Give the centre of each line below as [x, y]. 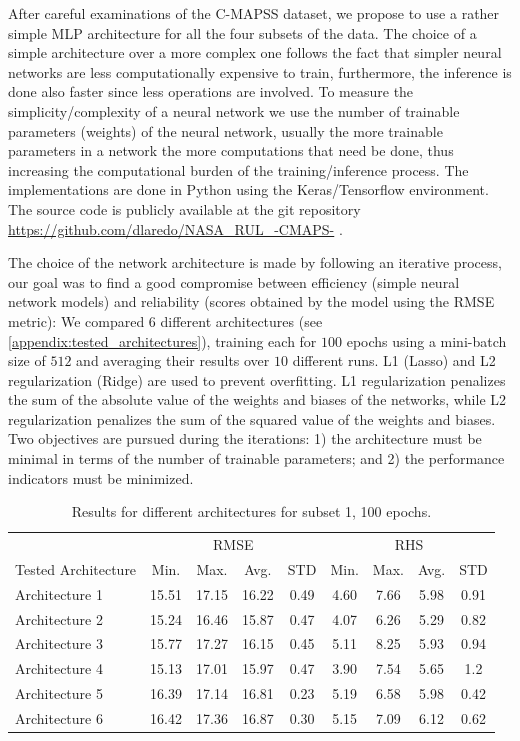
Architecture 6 [59, 718]
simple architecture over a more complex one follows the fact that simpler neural [255, 52]
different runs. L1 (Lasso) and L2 [394, 360]
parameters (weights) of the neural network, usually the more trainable [225, 130]
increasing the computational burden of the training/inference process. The [238, 169]
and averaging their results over [173, 360]
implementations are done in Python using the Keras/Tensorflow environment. [248, 189]
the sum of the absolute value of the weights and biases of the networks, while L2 [257, 399]
